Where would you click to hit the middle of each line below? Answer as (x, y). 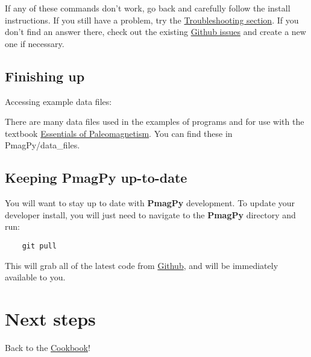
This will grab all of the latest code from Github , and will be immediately (142, 265)
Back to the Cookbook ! (48, 347)
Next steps (50, 318)
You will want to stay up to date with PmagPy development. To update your (150, 203)
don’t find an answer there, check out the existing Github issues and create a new (155, 32)
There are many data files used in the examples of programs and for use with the (155, 122)
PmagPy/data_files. (42, 145)
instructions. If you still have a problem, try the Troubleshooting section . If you (152, 20)
